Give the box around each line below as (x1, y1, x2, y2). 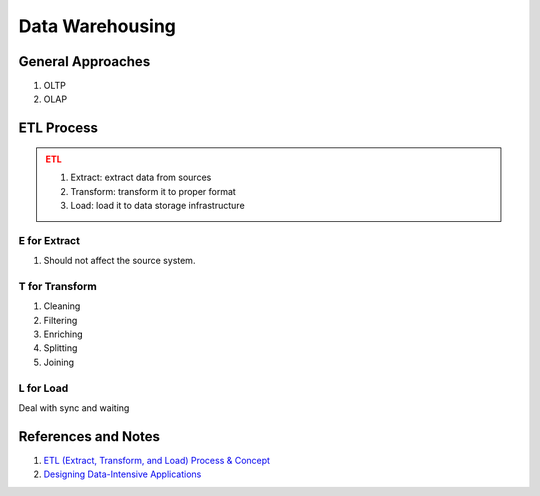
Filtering (43, 314, 78, 326)
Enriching (43, 328, 84, 340)
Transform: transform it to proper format (70, 185, 237, 197)
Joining (43, 356, 75, 368)
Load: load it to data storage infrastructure (70, 200, 245, 212)
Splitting (43, 342, 78, 354)
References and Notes (18, 428, 160, 445)
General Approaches (18, 53, 151, 70)
